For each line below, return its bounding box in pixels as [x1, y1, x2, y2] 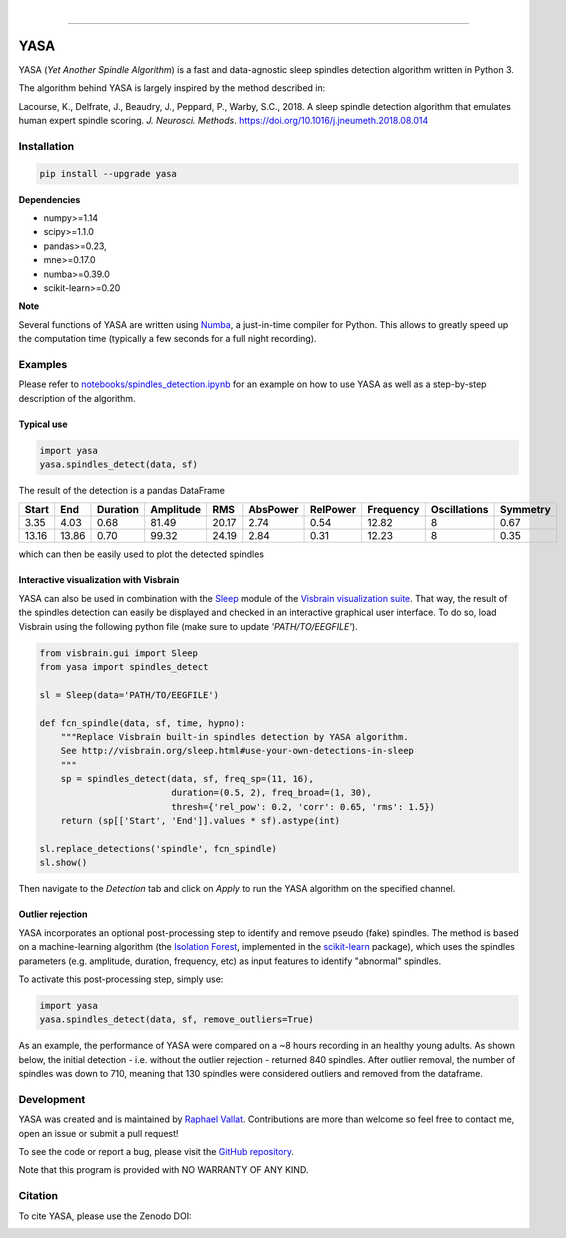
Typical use [18, 418, 69, 430]
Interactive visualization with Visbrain [18, 574, 180, 586]
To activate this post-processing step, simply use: [18, 973, 224, 985]
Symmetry [499, 503, 552, 517]
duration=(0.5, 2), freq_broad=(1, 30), [171, 787, 372, 799]
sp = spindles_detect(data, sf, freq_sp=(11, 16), [60, 773, 314, 785]
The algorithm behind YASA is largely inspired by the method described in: [18, 82, 326, 94]
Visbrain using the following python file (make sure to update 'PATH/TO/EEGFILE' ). [18, 620, 359, 632]
